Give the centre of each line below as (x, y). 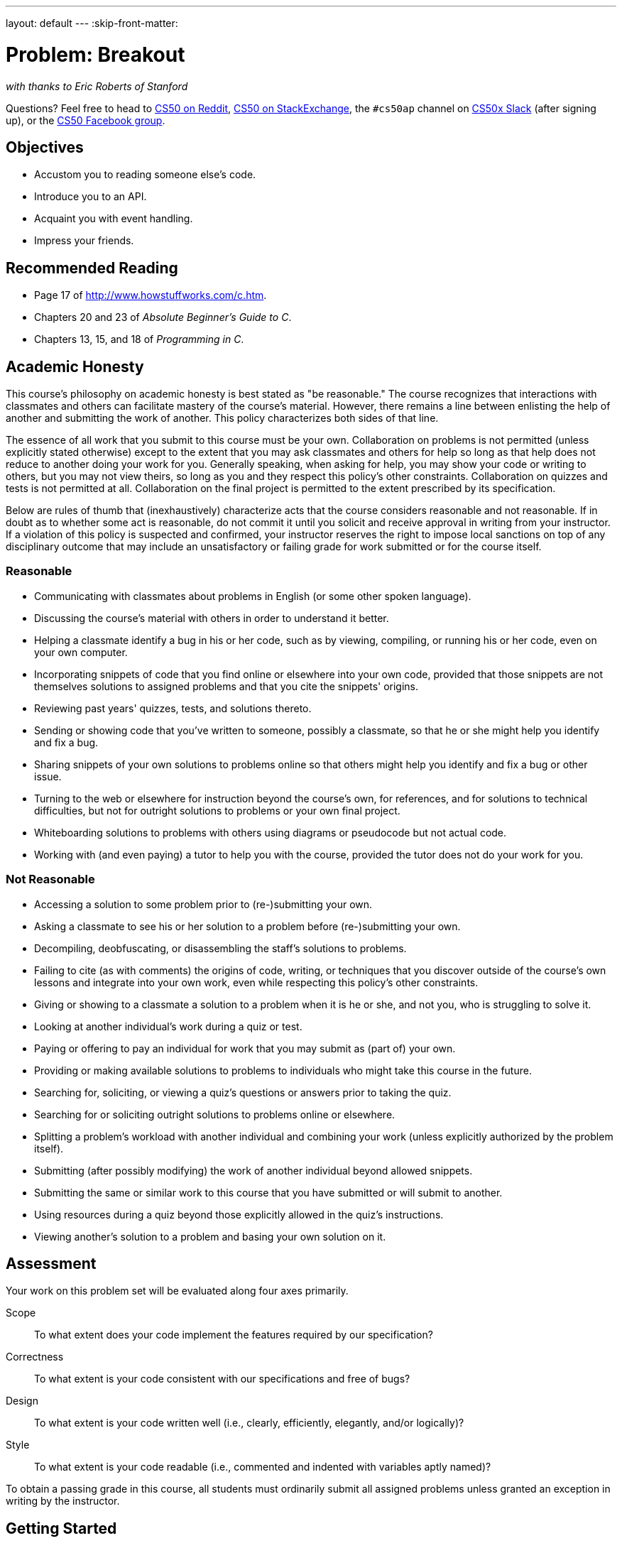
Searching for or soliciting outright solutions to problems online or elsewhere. (215, 1114)
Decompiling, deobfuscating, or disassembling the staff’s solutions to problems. (220, 948)
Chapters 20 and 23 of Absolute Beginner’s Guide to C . (163, 317)
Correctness (35, 1357)
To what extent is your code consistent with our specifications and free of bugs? (222, 1379)
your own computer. (81, 652)
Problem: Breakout (96, 54)
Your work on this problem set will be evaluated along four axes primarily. (177, 1291)
